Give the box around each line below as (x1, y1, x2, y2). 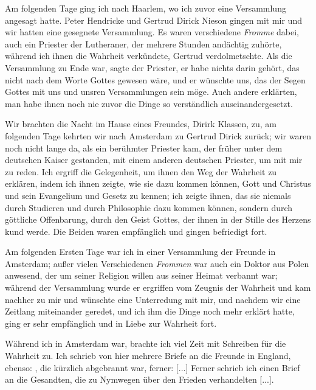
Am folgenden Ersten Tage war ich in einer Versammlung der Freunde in (5, 245, 276, 258)
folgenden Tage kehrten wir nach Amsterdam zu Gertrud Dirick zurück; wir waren (5, 129, 311, 142)
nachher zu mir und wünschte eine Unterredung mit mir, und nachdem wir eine (5, 293, 301, 305)
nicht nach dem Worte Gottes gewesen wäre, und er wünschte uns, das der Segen (5, 73, 306, 86)
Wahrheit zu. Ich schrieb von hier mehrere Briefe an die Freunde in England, (5, 349, 291, 362)
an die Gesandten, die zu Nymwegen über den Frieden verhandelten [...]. (5, 373, 274, 386)
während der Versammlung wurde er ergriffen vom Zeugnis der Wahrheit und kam (5, 281, 311, 294)
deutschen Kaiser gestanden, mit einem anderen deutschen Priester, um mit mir (5, 153, 303, 166)
